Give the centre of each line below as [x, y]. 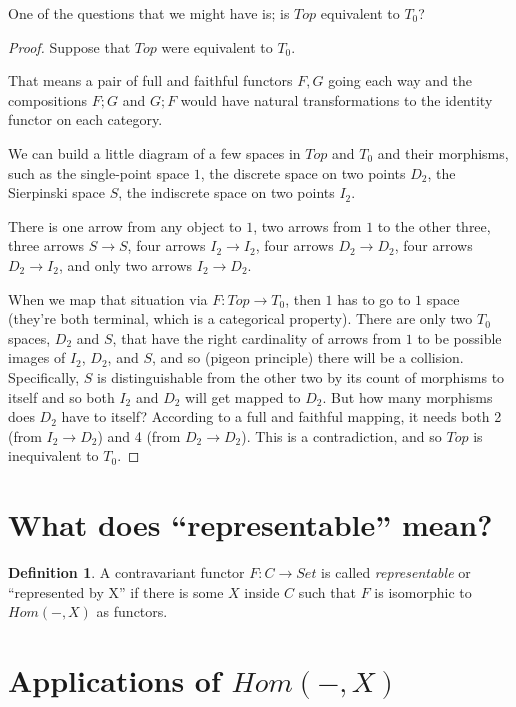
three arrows [46, 245]
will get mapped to [243, 396]
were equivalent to [217, 46]
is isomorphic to [423, 591]
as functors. [132, 611]
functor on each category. [85, 119]
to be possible [459, 337]
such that [327, 591]
